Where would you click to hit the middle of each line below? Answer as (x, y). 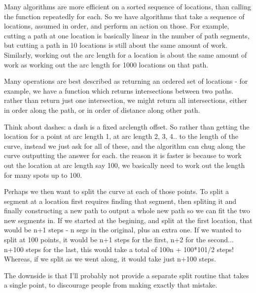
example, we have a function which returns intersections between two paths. (119, 90)
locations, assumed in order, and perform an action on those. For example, (117, 26)
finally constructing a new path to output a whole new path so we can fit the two (127, 211)
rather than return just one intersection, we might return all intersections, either (126, 100)
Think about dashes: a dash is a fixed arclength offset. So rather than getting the (127, 126)
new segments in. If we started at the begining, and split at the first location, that (128, 220)
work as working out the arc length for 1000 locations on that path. (106, 64)
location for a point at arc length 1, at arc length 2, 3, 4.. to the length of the (121, 136)
